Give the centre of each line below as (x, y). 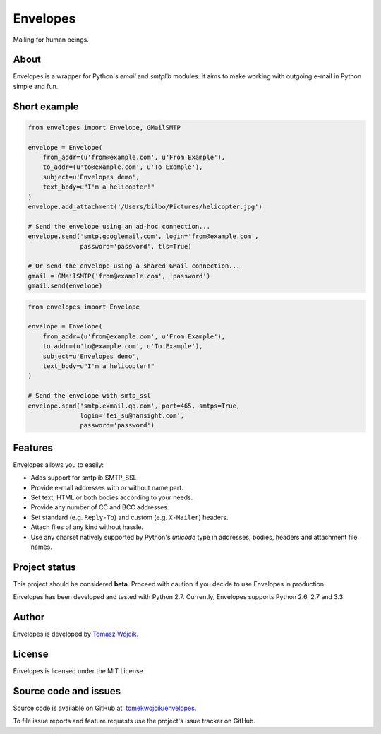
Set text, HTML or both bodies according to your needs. (112, 497)
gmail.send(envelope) (65, 286)
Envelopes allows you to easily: (58, 464)
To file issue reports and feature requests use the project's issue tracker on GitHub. (134, 721)
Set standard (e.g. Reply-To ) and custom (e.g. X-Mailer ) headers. (129, 517)
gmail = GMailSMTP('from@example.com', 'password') (119, 276)
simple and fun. (36, 86)
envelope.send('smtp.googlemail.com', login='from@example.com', (143, 236)
